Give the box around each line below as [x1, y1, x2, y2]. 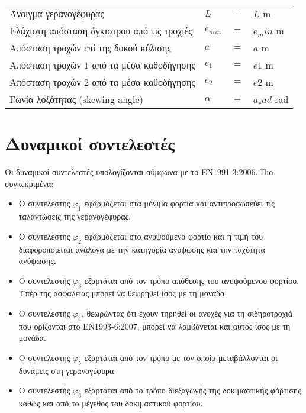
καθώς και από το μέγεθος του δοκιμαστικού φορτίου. [18, 397, 203, 409]
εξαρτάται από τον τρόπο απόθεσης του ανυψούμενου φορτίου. [84, 274, 299, 286]
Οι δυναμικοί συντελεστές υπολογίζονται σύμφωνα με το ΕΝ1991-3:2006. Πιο [5, 166, 273, 178]
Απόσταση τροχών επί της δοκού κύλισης [9, 41, 171, 54]
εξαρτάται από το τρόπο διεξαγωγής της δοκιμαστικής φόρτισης [84, 384, 301, 396]
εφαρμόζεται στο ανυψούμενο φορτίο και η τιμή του [84, 230, 263, 242]
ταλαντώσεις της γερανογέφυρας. [18, 210, 131, 222]
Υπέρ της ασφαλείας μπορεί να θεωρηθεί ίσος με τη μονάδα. [18, 287, 227, 299]
